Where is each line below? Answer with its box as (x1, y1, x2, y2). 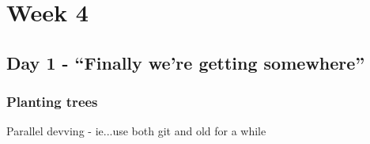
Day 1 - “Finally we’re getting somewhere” (6, 50, 365, 74)
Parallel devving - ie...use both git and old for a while (6, 123, 266, 139)
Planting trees (6, 92, 98, 112)
